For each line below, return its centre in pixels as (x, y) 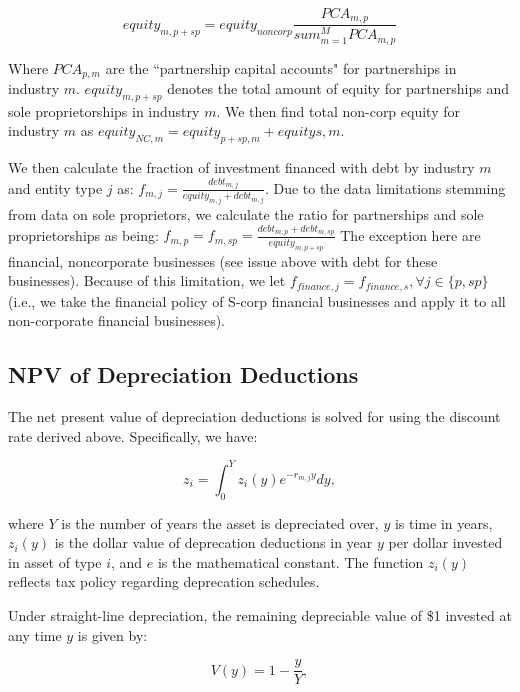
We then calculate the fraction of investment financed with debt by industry (241, 167)
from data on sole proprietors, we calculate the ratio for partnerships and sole (246, 214)
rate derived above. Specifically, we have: (133, 435)
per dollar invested (445, 542)
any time (35, 634)
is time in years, (443, 522)
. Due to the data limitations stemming (385, 187)
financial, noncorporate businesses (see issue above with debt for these (223, 260)
